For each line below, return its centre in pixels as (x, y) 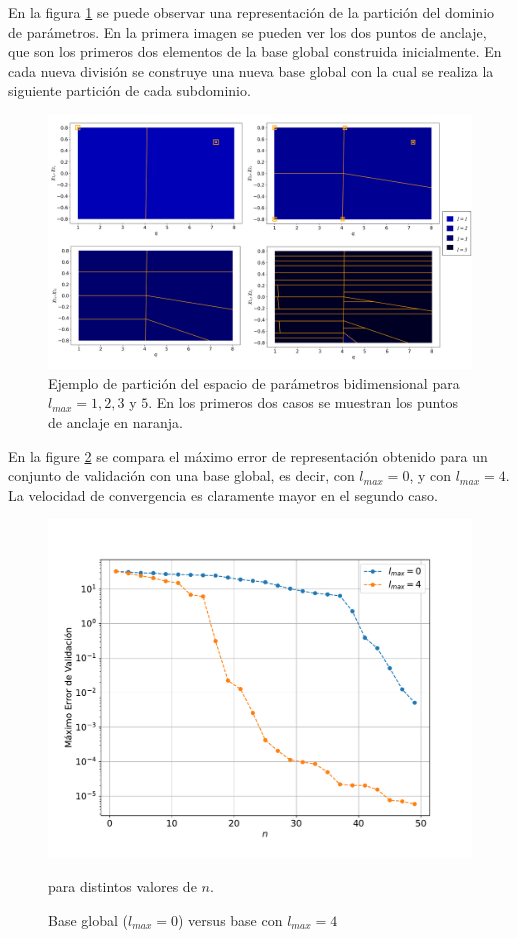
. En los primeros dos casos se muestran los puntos (303, 402)
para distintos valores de (122, 886)
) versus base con (230, 919)
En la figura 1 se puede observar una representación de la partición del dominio (251, 12)
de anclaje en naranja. (116, 421)
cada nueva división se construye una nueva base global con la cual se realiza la (251, 70)
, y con (430, 475)
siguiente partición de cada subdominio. (129, 90)
